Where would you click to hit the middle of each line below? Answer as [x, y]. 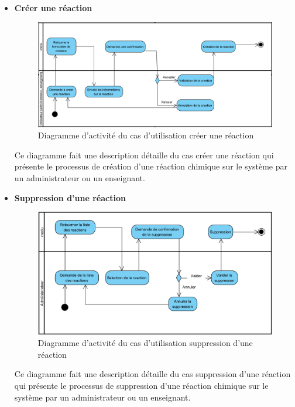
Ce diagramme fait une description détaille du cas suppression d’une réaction [152, 374]
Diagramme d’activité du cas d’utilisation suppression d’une [145, 343]
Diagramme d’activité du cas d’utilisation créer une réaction [146, 135]
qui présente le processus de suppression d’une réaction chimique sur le [141, 385]
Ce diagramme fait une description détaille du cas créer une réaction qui [144, 155]
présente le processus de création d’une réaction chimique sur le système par [151, 166]
